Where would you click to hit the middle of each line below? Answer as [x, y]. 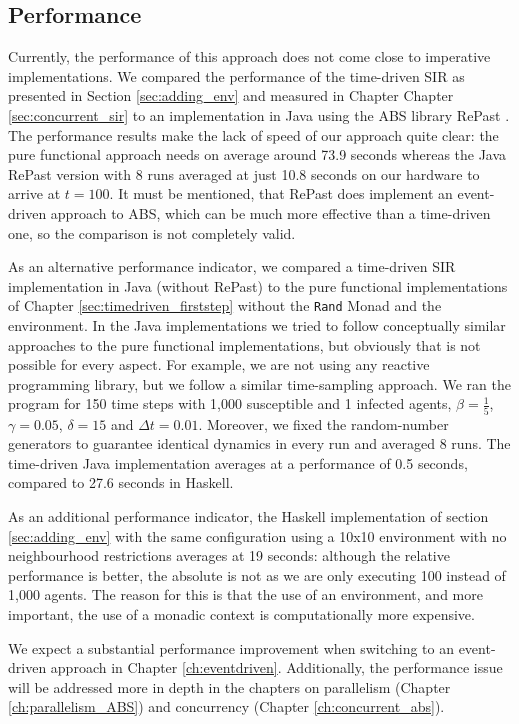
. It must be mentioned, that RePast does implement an [281, 193]
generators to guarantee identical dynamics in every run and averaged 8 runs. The [259, 443]
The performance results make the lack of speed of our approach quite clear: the [253, 134]
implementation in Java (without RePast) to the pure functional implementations [258, 285]
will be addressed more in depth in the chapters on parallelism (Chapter [229, 686]
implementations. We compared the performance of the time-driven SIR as [236, 75]
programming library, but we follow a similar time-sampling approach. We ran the [259, 383]
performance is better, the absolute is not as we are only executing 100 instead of [257, 574]
